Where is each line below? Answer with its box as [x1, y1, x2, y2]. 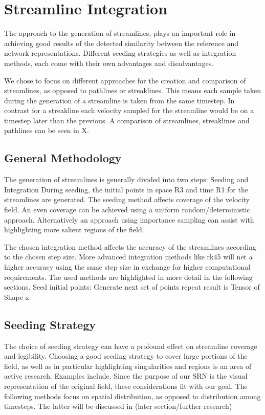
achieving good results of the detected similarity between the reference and [4, 37, 239, 48]
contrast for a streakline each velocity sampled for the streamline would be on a [4, 105, 254, 116]
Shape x [4, 291, 30, 302]
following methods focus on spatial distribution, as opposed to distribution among [4, 390, 261, 401]
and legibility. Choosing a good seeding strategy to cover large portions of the [4, 351, 248, 361]
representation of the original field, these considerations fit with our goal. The [4, 380, 248, 391]
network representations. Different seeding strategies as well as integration [4, 48, 236, 58]
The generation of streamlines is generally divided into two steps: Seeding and [4, 174, 249, 185]
